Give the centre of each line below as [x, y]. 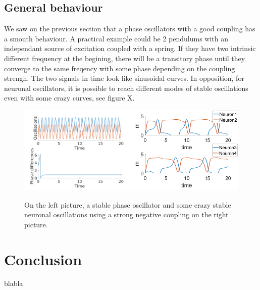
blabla [14, 283]
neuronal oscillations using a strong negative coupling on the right [126, 214]
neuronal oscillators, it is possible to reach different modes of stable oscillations [126, 88]
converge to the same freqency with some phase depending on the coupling [120, 68]
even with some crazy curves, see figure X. [69, 98]
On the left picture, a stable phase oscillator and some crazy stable [128, 204]
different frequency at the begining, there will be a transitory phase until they [125, 58]
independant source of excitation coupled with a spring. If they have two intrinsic [130, 48]
